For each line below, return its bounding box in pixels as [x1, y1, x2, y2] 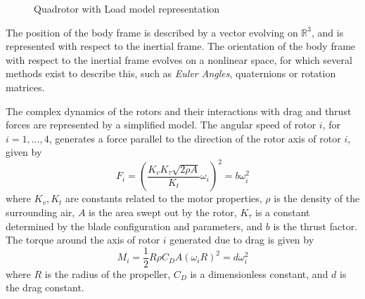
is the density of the [274, 191, 360, 206]
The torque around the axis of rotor [6, 232, 160, 247]
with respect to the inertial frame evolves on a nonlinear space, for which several [6, 52, 352, 67]
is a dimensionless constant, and [190, 266, 328, 281]
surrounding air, [6, 205, 75, 220]
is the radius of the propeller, [44, 266, 171, 281]
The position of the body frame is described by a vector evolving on [6, 25, 298, 39]
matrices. [6, 79, 45, 94]
